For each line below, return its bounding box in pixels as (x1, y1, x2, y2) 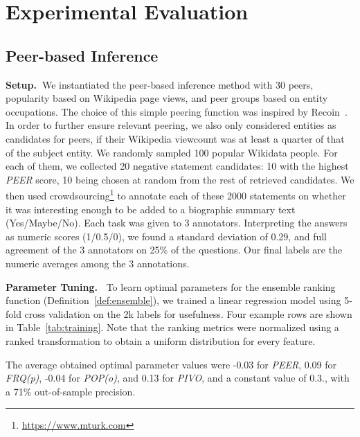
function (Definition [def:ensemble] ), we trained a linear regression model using (6, 293, 341, 307)
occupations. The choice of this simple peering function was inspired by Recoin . (6, 104, 348, 118)
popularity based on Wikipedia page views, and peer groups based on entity (6, 91, 328, 105)
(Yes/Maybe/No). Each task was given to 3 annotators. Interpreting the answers (6, 215, 348, 230)
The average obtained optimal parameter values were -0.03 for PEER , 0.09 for (6, 357, 337, 371)
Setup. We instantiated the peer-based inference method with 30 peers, (6, 77, 314, 91)
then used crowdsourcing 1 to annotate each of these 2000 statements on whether (6, 186, 346, 202)
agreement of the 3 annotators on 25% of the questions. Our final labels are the (6, 242, 343, 257)
